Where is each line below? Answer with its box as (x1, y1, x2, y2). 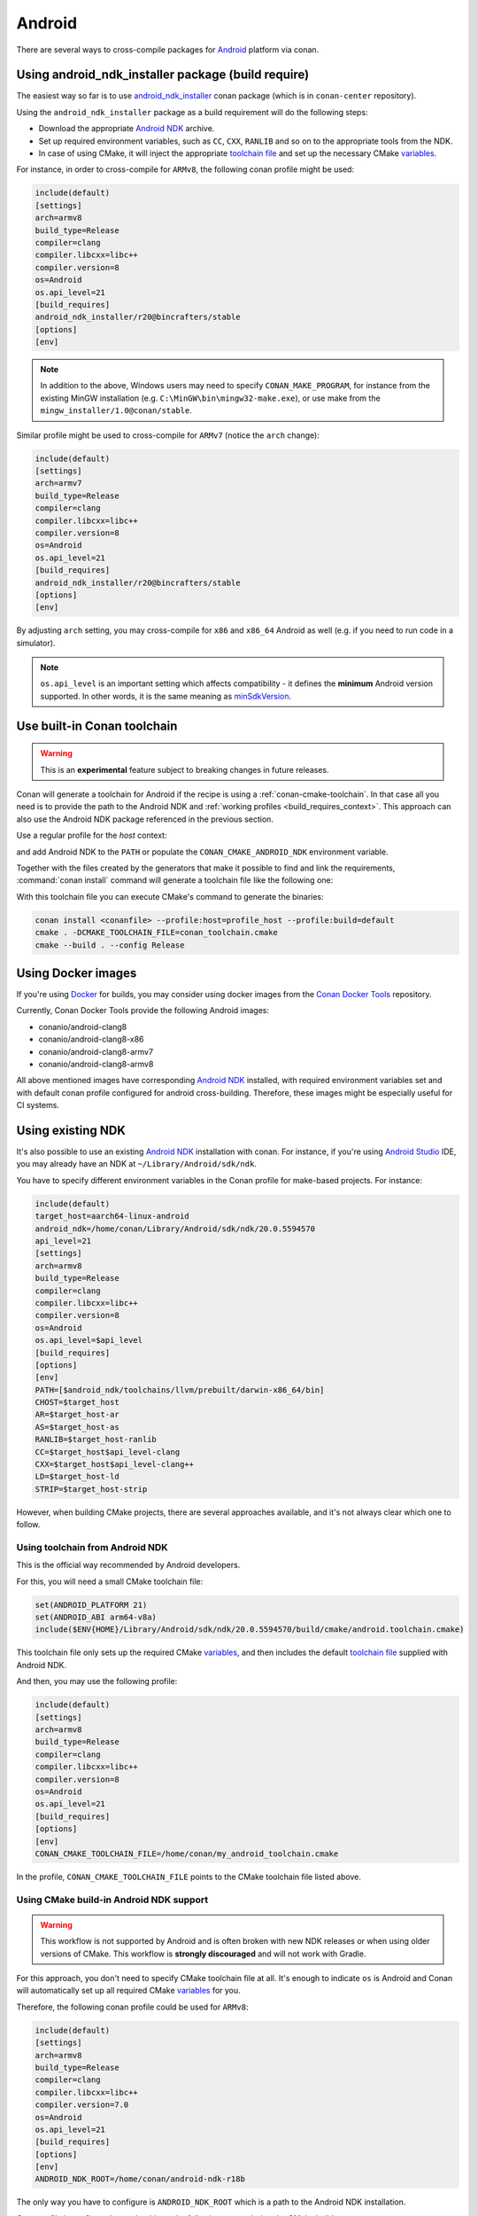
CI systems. (16, 1100, 59, 1111)
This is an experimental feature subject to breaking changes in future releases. (40, 764, 329, 775)
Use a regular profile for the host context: (16, 830, 167, 841)
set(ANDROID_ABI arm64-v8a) (35, 1612, 157, 1622)
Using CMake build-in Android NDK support (16, 1893, 208, 1906)
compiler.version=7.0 (35, 2100, 129, 2110)
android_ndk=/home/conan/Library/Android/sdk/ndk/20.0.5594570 (35, 1223, 316, 1234)
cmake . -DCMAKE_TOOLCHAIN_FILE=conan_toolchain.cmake (35, 927, 278, 938)
